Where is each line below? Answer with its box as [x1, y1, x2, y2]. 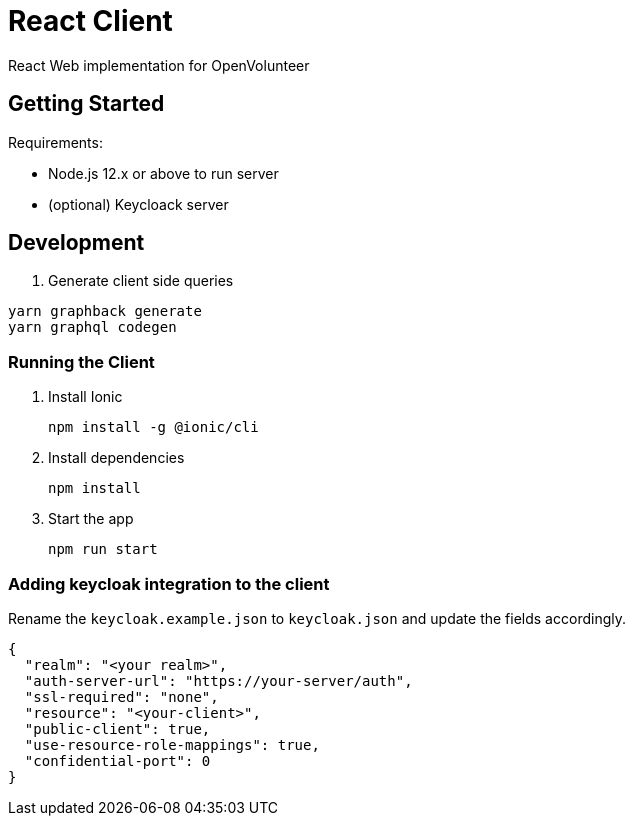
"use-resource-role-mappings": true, [24, 736, 320, 753]
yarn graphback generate [8, 303, 202, 320]
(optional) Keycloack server [48, 195, 229, 213]
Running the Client [8, 351, 155, 372]
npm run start [48, 541, 158, 558]
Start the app [48, 510, 134, 528]
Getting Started [8, 91, 165, 117]
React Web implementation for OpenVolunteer [8, 56, 310, 74]
